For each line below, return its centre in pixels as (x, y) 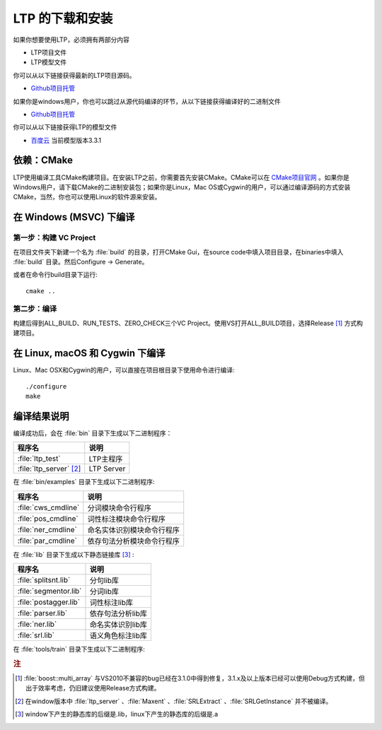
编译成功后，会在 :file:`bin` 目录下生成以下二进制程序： (93, 433)
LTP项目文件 (49, 52)
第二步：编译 (35, 309)
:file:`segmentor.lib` (50, 591)
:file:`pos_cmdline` (48, 518)
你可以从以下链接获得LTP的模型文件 (65, 127)
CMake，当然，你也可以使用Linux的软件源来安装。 (87, 197)
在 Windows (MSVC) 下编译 (74, 217)
